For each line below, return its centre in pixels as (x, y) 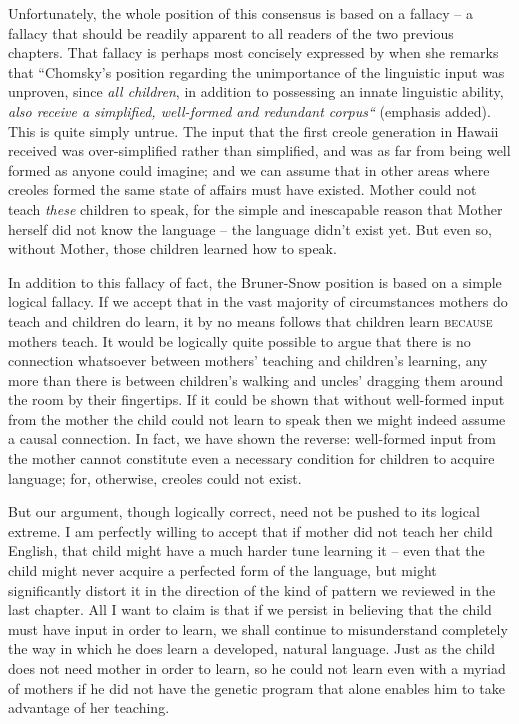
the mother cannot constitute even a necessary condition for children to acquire (251, 458)
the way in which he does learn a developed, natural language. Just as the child (252, 648)
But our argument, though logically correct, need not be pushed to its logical (244, 511)
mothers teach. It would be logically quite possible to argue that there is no (239, 340)
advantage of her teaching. (89, 707)
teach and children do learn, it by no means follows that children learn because (250, 320)
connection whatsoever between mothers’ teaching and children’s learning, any (248, 360)
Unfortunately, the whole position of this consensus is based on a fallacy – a (240, 13)
